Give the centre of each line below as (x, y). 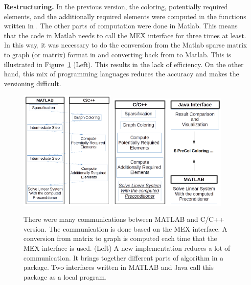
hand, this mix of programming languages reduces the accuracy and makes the (122, 74)
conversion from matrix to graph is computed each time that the (120, 238)
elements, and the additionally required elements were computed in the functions (125, 16)
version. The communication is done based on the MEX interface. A (125, 228)
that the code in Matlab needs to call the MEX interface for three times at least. (125, 35)
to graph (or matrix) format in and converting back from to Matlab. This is (118, 54)
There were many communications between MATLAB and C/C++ (124, 219)
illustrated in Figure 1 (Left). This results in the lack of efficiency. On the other (124, 64)
